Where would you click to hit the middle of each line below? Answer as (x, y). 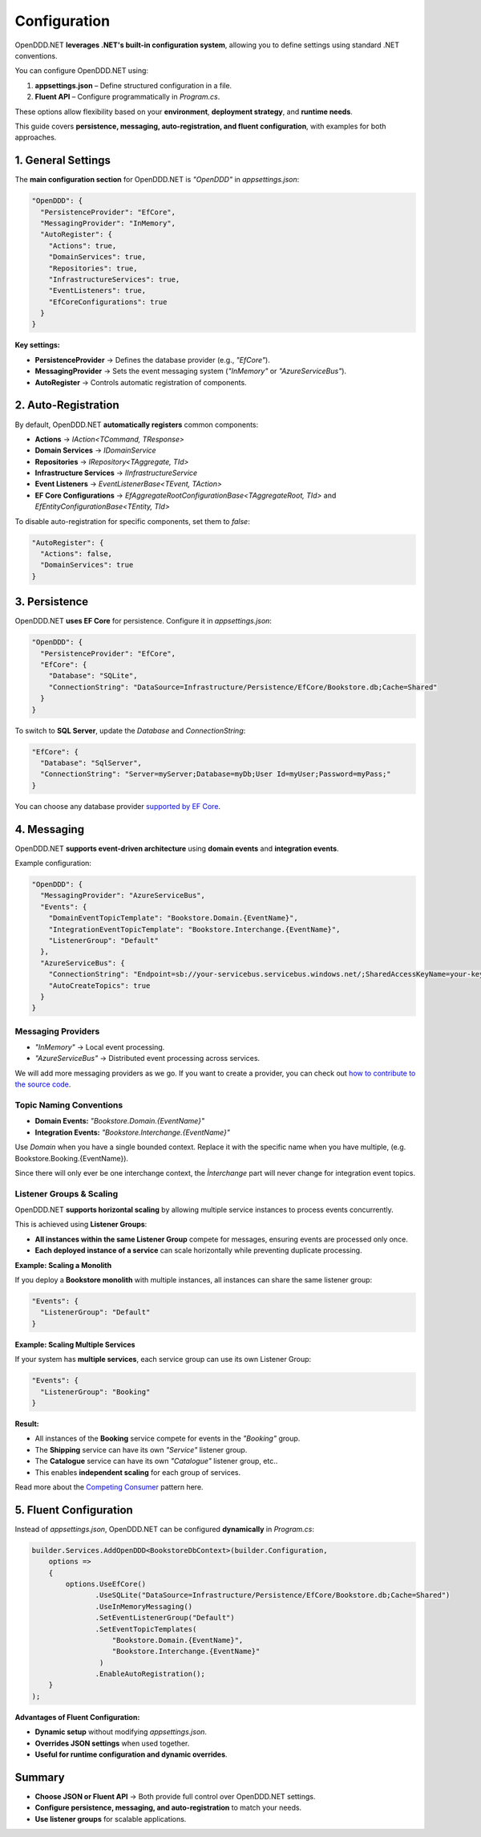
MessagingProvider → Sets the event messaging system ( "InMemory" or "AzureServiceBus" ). (191, 371)
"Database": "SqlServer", (91, 763)
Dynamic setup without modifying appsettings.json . (121, 1732)
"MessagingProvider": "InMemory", (108, 223)
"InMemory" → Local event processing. (100, 1047)
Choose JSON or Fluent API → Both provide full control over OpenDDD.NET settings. (175, 1796)
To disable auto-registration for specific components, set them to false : (132, 521)
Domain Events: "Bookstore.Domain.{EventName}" (119, 1121)
